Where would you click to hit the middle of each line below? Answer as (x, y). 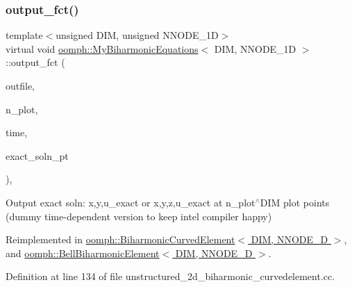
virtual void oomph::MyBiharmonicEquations (102, 48)
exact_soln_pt (37, 155)
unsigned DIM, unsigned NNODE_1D (137, 35)
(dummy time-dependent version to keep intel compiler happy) (139, 216)
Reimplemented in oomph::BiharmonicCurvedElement (120, 239)
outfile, (20, 85)
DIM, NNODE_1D (255, 48)
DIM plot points (295, 202)
